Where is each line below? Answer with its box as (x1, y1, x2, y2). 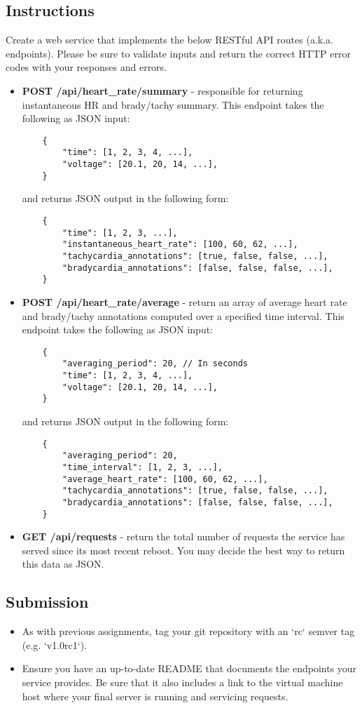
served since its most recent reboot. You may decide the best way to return (22, 542, 345, 557)
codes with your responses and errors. (6, 60, 167, 74)
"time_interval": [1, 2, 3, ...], (62, 462, 223, 472)
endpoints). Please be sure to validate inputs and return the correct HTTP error (6, 46, 351, 60)
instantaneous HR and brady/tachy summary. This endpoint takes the (22, 97, 324, 112)
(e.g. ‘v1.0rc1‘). (22, 637, 88, 652)
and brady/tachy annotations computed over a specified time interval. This (22, 308, 344, 323)
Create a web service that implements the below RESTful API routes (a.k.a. (6, 32, 333, 47)
